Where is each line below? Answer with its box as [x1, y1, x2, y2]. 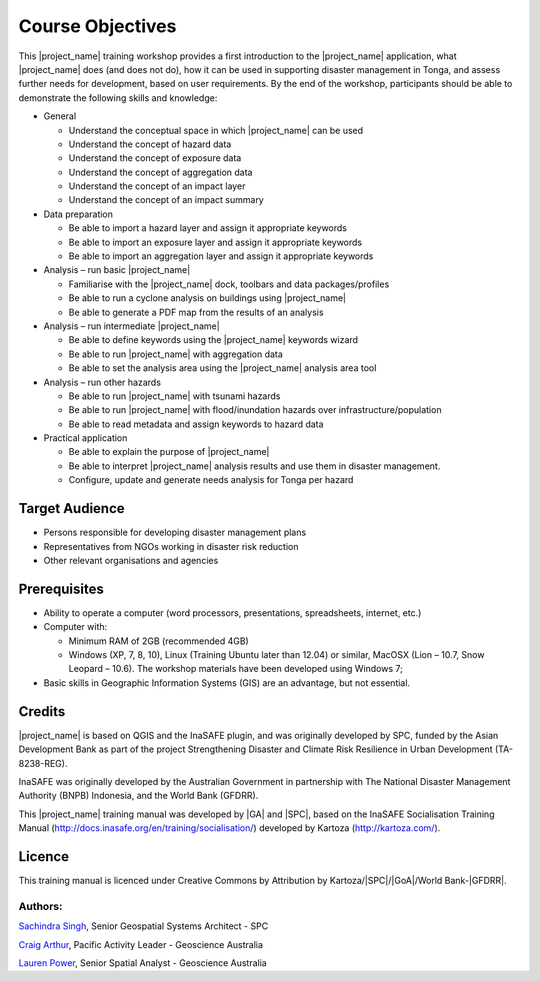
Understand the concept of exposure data [68, 152, 242, 164]
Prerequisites [18, 580, 104, 597]
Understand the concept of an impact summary [68, 194, 264, 206]
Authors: [18, 899, 63, 913]
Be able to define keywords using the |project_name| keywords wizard [68, 334, 359, 346]
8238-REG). [18, 757, 68, 769]
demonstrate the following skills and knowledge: [18, 91, 218, 104]
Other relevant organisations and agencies [43, 554, 219, 566]
